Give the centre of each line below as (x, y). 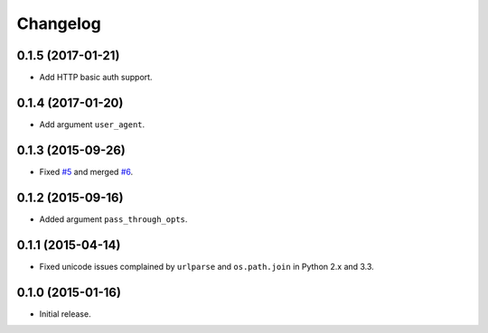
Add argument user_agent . (92, 124)
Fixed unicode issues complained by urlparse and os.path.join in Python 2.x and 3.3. (206, 266)
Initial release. (65, 314)
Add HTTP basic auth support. (96, 78)
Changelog (59, 23)
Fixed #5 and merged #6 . (86, 171)
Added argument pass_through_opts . (113, 219)
